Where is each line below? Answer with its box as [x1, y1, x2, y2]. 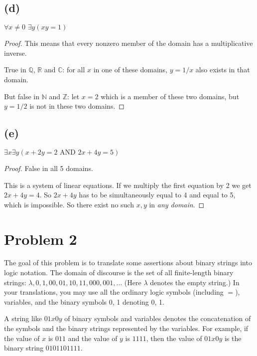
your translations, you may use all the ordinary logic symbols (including [4, 287, 224, 297]
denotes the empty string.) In [150, 277, 240, 287]
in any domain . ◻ [149, 199, 205, 209]
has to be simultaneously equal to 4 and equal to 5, [79, 189, 236, 200]
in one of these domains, [93, 64, 167, 75]
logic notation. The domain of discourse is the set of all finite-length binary [4, 267, 234, 278]
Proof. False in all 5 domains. [4, 163, 93, 173]
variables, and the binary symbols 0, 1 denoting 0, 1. [4, 296, 164, 307]
